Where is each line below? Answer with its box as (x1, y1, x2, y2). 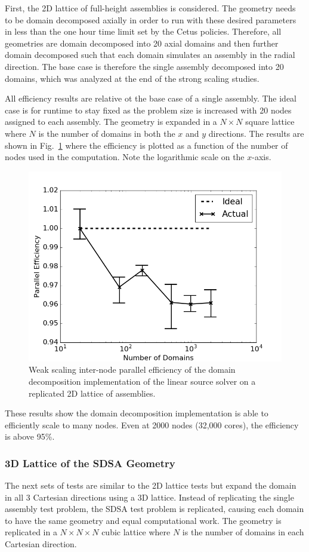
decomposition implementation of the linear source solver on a (29, 375, 256, 387)
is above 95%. (5, 430, 55, 443)
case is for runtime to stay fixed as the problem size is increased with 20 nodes (5, 103, 292, 116)
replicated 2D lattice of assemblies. (29, 387, 156, 399)
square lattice (245, 115, 295, 128)
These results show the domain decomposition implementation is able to (5, 407, 268, 419)
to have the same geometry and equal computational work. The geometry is (5, 514, 282, 526)
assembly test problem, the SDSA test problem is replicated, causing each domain (5, 502, 304, 515)
